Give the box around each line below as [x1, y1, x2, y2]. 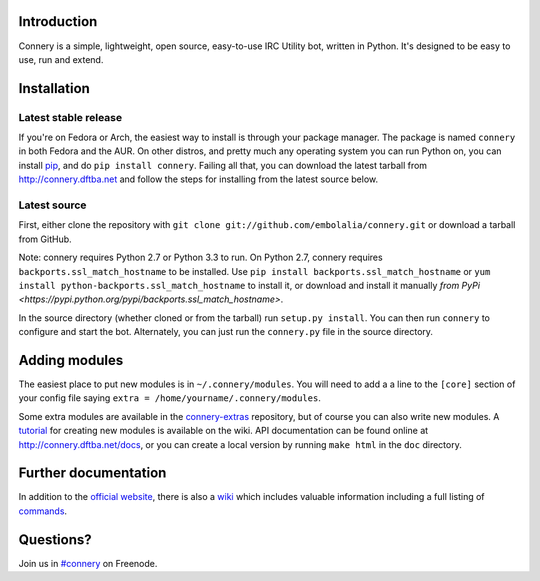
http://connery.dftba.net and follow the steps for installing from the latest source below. [18, 173, 379, 185]
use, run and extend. [18, 53, 104, 65]
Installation [18, 80, 90, 97]
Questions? [18, 531, 92, 548]
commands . [18, 505, 68, 517]
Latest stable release [18, 110, 123, 124]
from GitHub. [18, 233, 72, 245]
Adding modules [18, 351, 124, 369]
